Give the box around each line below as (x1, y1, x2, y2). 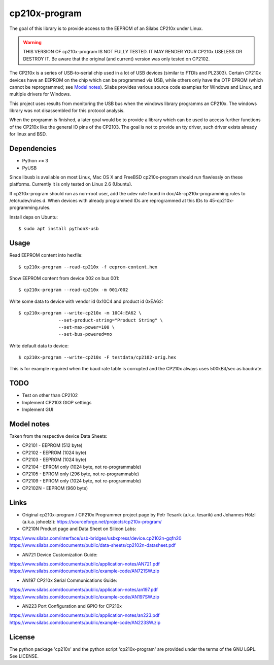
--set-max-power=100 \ (58, 324, 115, 330)
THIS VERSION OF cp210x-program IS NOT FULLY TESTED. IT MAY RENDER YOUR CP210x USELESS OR (23, 49, 243, 55)
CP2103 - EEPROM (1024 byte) (22, 457, 87, 463)
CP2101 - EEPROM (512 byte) (22, 442, 83, 448)
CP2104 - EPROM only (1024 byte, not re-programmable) (22, 464, 142, 470)
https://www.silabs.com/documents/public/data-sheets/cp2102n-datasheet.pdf (9, 542, 176, 548)
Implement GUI (22, 406, 53, 413)
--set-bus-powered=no (58, 331, 113, 337)
